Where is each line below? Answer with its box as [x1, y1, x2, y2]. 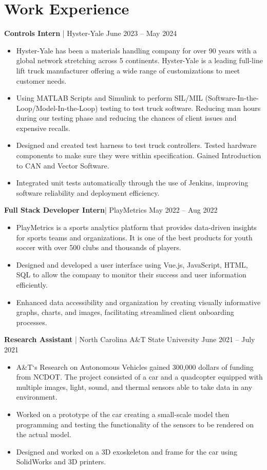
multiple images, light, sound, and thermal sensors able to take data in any [16, 381, 253, 392]
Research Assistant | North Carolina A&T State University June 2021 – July [4, 334, 255, 345]
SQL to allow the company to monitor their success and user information [16, 269, 246, 280]
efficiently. [16, 279, 48, 290]
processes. [16, 316, 47, 327]
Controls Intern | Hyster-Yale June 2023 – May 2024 [4, 28, 177, 39]
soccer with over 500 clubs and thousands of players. [16, 242, 181, 253]
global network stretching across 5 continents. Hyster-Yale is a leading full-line [16, 55, 263, 66]
